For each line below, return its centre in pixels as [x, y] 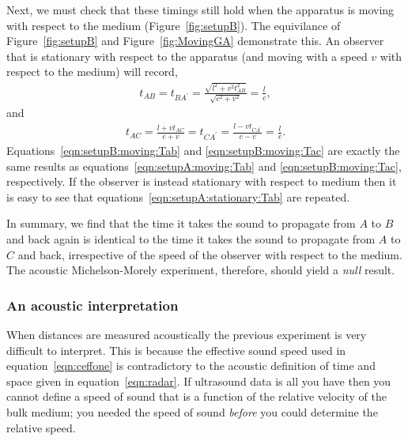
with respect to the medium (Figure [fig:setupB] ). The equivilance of [174, 25]
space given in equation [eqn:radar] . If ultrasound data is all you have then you [199, 381]
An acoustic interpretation [93, 305]
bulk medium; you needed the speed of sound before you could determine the [192, 412]
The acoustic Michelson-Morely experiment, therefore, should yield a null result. [201, 270]
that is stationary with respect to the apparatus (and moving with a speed [187, 56]
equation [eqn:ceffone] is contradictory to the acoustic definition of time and [191, 366]
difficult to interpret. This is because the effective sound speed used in [176, 350]
